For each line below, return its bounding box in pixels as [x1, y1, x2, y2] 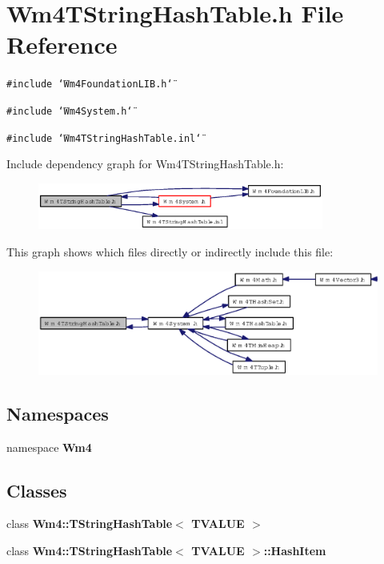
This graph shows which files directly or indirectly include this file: [6, 243, 334, 260]
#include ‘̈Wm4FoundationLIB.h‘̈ [6, 79, 173, 91]
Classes [6, 477, 67, 502]
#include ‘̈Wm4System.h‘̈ [6, 105, 133, 117]
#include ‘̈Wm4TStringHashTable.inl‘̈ [6, 132, 202, 144]
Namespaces [6, 401, 109, 425]
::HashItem [263, 542, 326, 559]
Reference [6, 28, 118, 61]
